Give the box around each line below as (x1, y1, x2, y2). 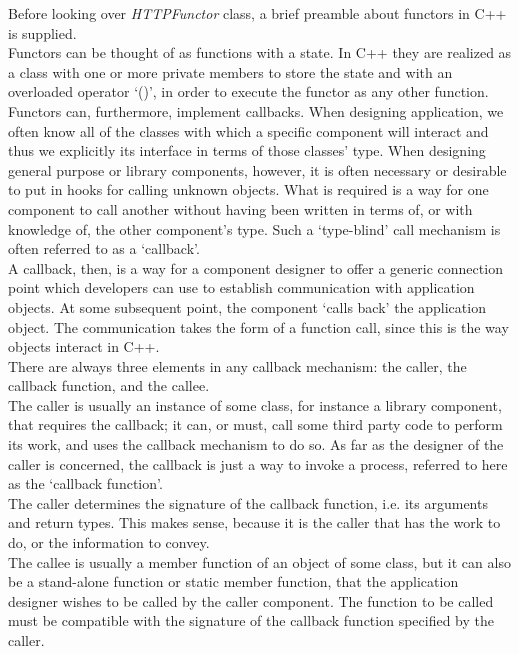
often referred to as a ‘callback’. (8, 238, 200, 259)
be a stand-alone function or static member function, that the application (8, 571, 459, 592)
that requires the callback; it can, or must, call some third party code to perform (8, 414, 503, 435)
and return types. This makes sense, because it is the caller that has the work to (8, 512, 501, 533)
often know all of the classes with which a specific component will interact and (8, 120, 489, 141)
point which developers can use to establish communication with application (8, 277, 475, 298)
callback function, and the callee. (8, 375, 210, 396)
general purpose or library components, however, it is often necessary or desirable (8, 159, 507, 180)
